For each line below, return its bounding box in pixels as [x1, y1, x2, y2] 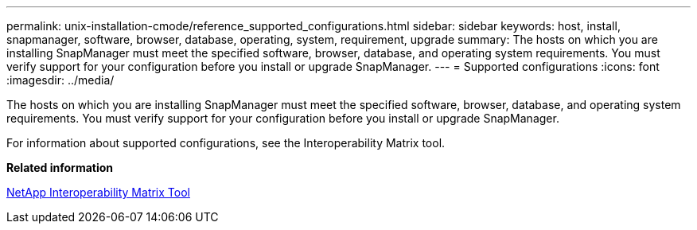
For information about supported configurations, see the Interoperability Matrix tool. [6, 136, 446, 150]
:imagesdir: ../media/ [6, 73, 115, 87]
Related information [6, 161, 114, 174]
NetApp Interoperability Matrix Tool [6, 185, 190, 199]
